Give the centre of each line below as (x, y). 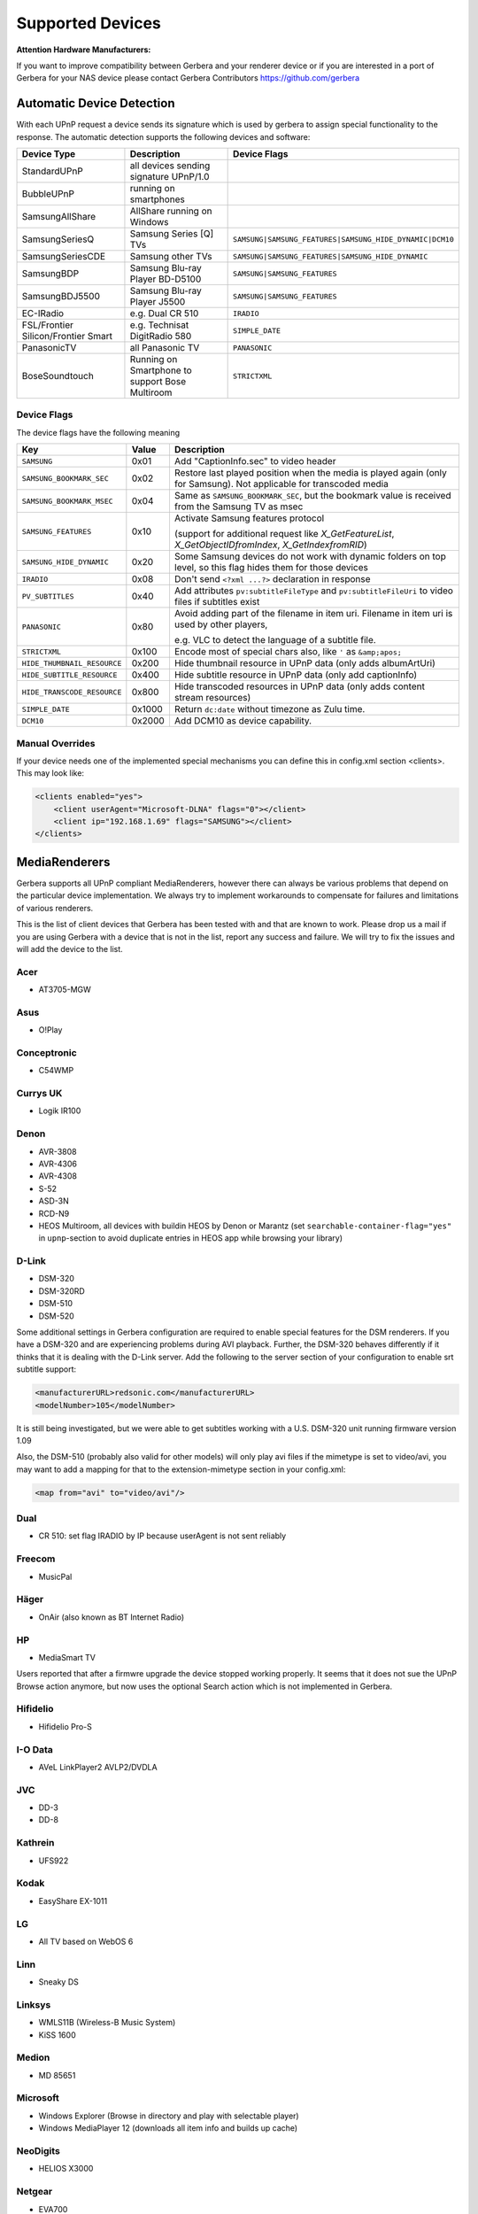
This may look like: (50, 773)
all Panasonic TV (165, 348)
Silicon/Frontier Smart (67, 337)
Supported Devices (89, 23)
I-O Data (35, 1749)
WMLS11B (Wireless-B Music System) (107, 2023)
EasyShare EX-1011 (73, 1900)
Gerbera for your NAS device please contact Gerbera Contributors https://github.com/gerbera (188, 78)
